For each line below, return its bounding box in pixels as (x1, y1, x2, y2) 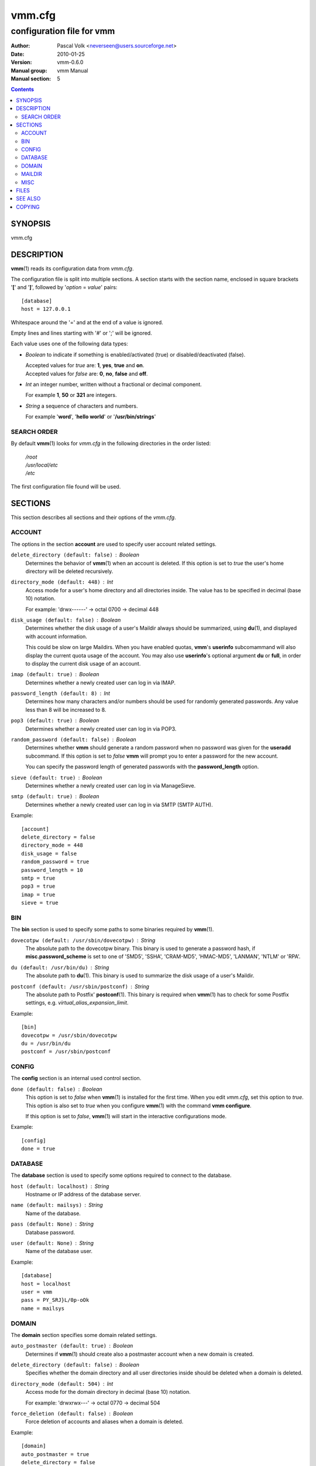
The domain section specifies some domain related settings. (11, 1331, 157, 1338)
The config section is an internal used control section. (11, 1075, 142, 1082)
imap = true (21, 891, 56, 898)
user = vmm (21, 1289, 53, 1295)
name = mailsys (21, 1305, 65, 1312)
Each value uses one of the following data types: (11, 340, 128, 347)
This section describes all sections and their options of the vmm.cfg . (11, 514, 176, 521)
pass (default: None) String (11, 1220, 94, 1228)
